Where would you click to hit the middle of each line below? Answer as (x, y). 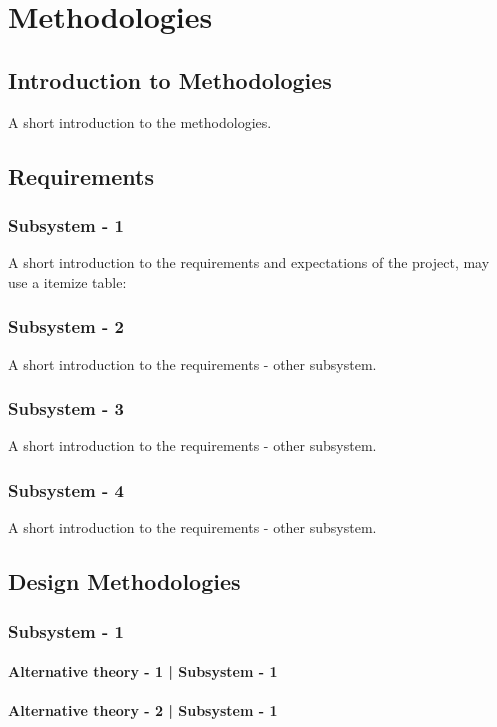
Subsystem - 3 (66, 408)
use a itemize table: (67, 281)
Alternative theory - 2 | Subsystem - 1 (143, 710)
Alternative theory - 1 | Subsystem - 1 (143, 671)
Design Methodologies (124, 581)
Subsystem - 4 (66, 489)
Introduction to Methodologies (170, 79)
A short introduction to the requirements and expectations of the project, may (249, 262)
